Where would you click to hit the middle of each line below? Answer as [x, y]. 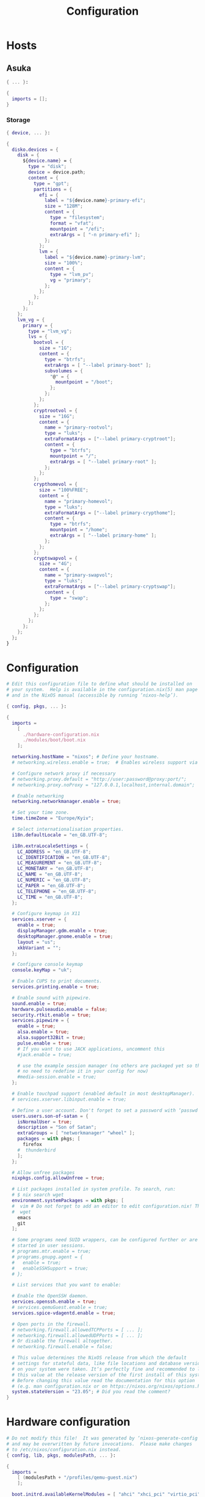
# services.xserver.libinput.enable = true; [69, 1099]
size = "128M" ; [64, 206]
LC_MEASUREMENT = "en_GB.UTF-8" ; [60, 863]
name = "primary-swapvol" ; [79, 575]
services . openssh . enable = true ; [54, 1302]
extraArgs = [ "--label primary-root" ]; [103, 462]
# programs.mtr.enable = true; [52, 1252]
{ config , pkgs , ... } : [37, 706]
